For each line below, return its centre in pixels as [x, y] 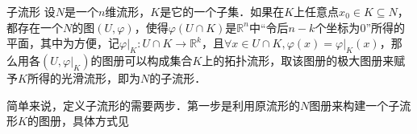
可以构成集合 [158, 60]
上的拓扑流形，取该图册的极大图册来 [298, 60]
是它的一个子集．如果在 [222, 11]
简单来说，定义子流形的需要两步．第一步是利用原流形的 [153, 105]
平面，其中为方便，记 [63, 43]
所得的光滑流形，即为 [83, 77]
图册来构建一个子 [354, 105]
